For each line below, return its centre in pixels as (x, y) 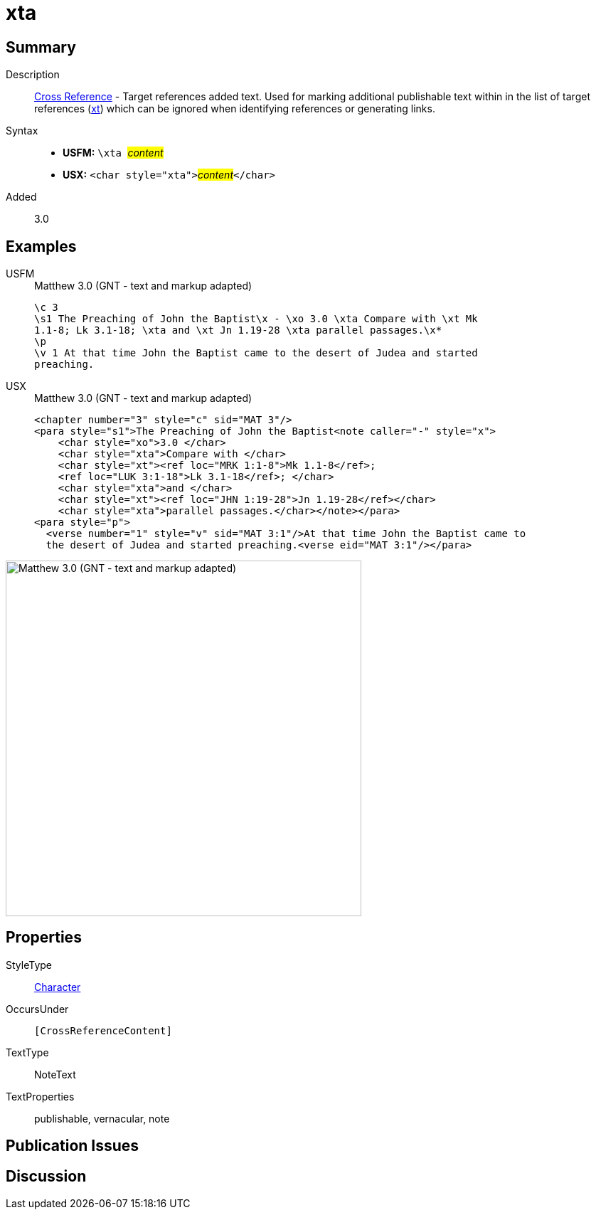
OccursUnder (37, 1009)
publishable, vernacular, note (102, 1118)
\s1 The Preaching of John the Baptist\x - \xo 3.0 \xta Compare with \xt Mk (256, 319)
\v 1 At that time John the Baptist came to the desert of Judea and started (256, 353)
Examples (41, 246)
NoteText (55, 1074)
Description (33, 75)
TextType (27, 1052)
